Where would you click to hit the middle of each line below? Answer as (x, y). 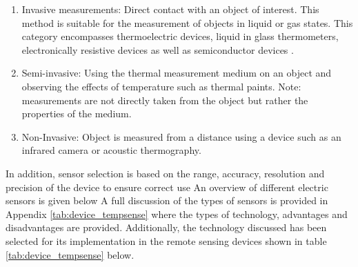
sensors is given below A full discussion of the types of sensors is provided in (167, 200)
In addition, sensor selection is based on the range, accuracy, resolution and (165, 173)
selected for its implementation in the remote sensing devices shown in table (166, 240)
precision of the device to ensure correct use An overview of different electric (167, 187)
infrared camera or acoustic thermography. (111, 150)
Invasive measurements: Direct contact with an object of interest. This (170, 9)
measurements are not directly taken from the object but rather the (165, 100)
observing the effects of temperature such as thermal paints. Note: (161, 86)
